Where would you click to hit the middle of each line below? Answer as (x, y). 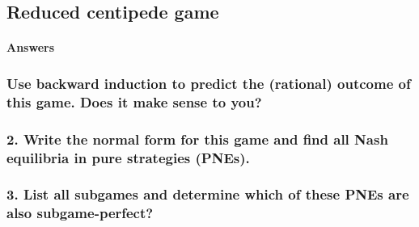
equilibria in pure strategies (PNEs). (128, 157)
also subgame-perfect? (80, 213)
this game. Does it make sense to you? (134, 101)
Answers (31, 47)
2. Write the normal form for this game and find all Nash (197, 139)
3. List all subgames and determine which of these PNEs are (208, 194)
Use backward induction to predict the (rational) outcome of (209, 83)
